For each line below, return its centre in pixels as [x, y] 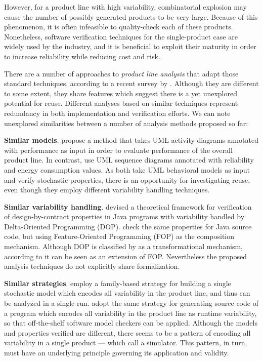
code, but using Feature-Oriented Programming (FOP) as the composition [119, 236]
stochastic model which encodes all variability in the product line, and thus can [127, 293]
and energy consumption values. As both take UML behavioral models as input [127, 169]
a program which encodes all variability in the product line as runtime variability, [130, 313]
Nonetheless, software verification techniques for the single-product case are [121, 36]
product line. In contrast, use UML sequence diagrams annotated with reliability [129, 160]
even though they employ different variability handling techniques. [107, 190]
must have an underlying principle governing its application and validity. [117, 352]
